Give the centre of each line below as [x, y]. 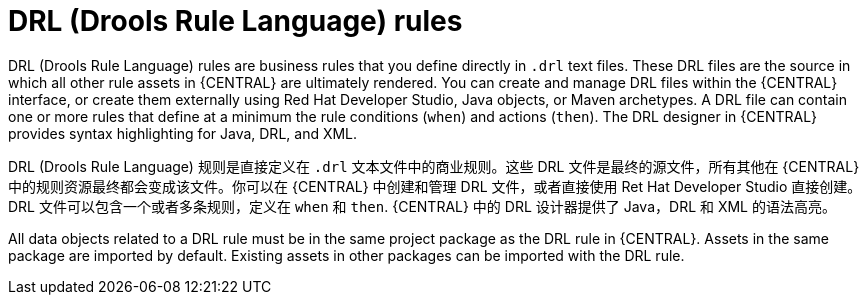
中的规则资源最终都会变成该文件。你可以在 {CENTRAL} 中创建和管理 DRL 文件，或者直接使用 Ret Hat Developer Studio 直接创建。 [435, 186]
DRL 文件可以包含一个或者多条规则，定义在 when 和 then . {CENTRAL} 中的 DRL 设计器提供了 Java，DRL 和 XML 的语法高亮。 [422, 206]
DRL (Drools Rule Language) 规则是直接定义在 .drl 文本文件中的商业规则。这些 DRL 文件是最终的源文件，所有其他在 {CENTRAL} [434, 166]
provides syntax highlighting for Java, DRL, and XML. [183, 133]
